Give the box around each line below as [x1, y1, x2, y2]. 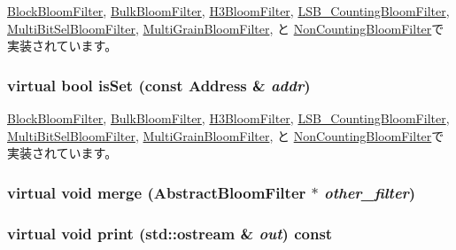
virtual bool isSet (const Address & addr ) [7, 74, 311, 96]
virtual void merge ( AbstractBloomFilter [7, 181, 306, 203]
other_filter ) [324, 181, 416, 203]
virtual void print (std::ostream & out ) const [7, 222, 333, 244]
